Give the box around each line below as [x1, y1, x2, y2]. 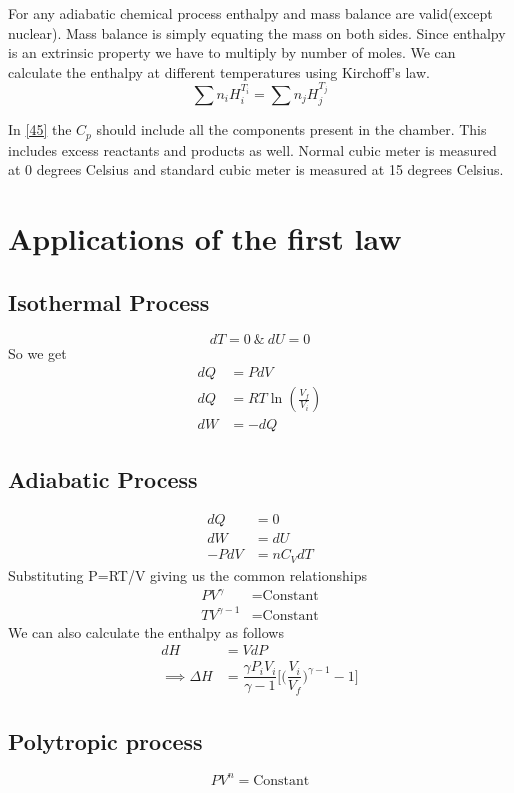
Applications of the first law [8, 218, 402, 259]
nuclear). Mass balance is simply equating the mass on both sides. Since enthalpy [8, 22, 506, 43]
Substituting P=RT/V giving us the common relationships [8, 564, 367, 585]
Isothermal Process [8, 286, 210, 317]
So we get [8, 343, 67, 364]
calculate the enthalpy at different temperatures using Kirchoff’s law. [8, 61, 430, 82]
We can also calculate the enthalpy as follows [8, 621, 284, 642]
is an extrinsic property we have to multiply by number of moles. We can [8, 42, 456, 63]
